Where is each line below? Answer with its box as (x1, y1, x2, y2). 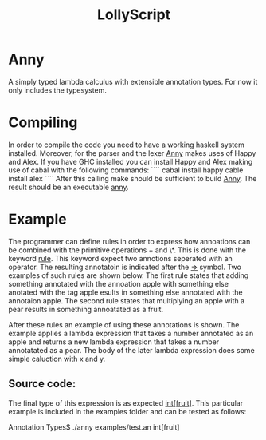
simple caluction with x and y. (8, 354, 106, 363)
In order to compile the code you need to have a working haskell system (8, 140, 245, 149)
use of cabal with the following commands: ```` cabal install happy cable (8, 165, 244, 175)
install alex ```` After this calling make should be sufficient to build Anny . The (8, 173, 257, 183)
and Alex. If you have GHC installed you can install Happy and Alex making (8, 157, 253, 166)
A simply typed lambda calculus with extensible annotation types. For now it (8, 77, 258, 86)
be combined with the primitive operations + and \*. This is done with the (8, 245, 247, 255)
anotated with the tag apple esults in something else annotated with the (8, 287, 243, 297)
